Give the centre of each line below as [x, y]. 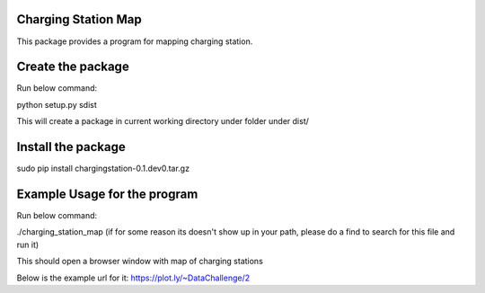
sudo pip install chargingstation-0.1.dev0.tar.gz [103, 169]
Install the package [71, 147]
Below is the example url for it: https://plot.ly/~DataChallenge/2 [133, 278]
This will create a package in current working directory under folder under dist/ [163, 121]
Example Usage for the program [107, 194]
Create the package [73, 67]
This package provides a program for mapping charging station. [135, 41]
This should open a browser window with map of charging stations [140, 262]
